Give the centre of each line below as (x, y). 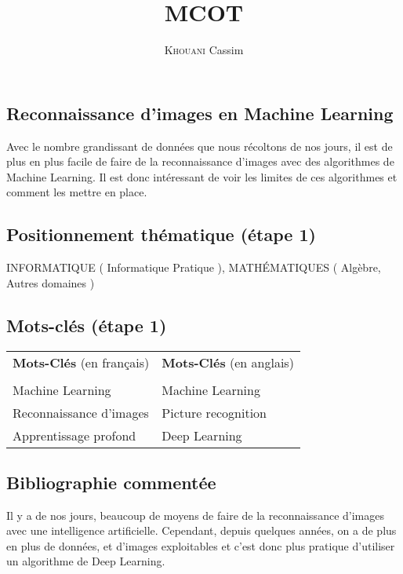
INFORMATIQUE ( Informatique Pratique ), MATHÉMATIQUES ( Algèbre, (194, 267)
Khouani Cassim (204, 50)
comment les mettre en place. (77, 192)
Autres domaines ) (51, 282)
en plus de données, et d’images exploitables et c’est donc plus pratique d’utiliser (201, 545)
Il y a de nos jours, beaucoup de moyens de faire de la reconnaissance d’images (195, 515)
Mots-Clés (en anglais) (228, 362)
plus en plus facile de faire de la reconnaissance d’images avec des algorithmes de (200, 161)
